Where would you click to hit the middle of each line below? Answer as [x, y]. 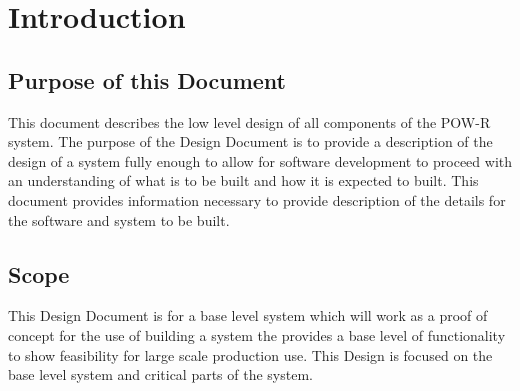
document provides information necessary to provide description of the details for [257, 199]
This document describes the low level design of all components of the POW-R [249, 121]
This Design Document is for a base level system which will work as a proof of [248, 315]
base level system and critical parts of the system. [160, 374]
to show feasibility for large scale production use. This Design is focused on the [250, 354]
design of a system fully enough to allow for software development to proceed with [260, 160]
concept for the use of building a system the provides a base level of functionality [257, 334]
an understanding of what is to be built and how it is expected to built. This [243, 180]
